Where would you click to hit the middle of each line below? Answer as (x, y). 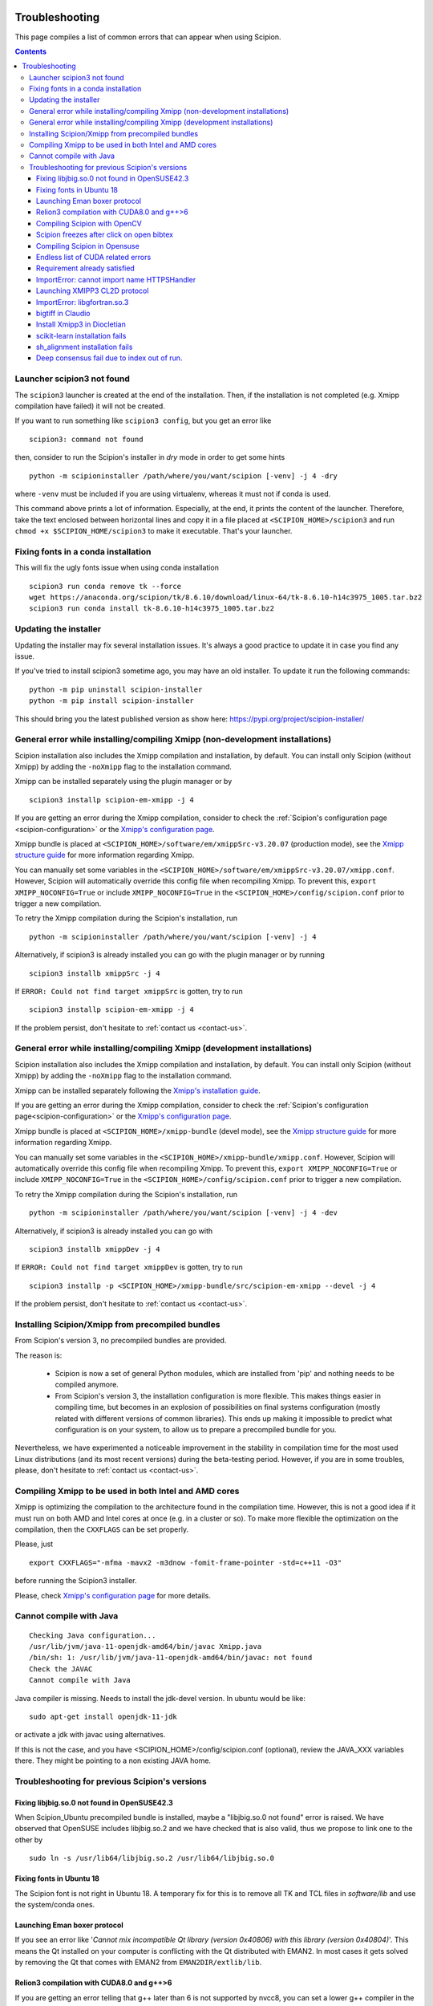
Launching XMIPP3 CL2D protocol (93, 291)
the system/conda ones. (55, 1904)
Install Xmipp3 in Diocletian (81, 324)
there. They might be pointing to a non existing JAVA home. (113, 1760)
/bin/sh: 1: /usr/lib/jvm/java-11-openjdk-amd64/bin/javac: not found (171, 1658)
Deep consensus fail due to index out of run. (109, 358)
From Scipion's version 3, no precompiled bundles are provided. (121, 1341)
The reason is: (38, 1355)
